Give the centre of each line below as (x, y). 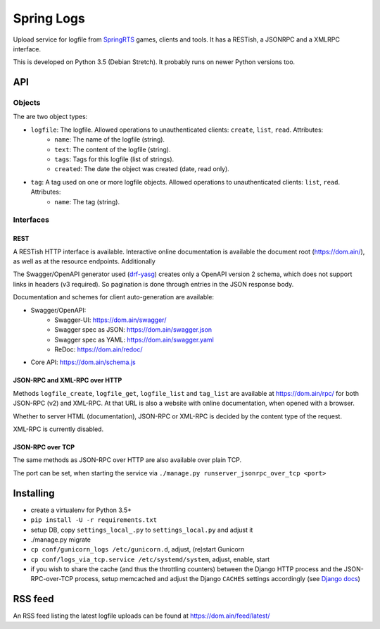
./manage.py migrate (61, 540)
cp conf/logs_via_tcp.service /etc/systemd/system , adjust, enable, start (150, 559)
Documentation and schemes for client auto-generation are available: (114, 297)
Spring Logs (49, 18)
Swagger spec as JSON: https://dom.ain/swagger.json (133, 330)
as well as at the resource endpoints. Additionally (84, 261)
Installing (34, 493)
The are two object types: (50, 117)
